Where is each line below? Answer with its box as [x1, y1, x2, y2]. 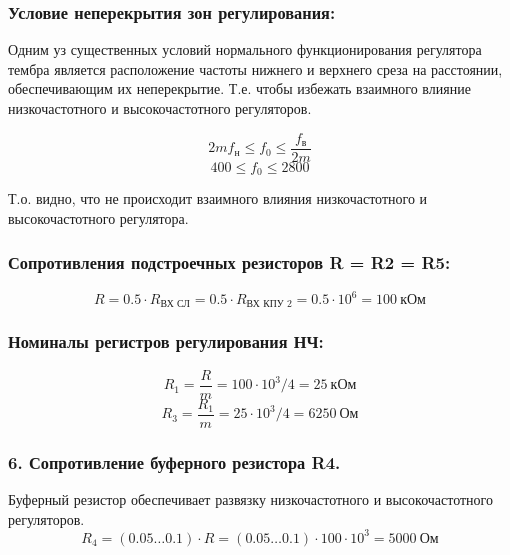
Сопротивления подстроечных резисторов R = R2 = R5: [8, 250, 451, 275]
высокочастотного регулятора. [8, 207, 189, 228]
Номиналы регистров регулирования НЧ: [8, 329, 324, 354]
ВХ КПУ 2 [246, 299, 292, 310]
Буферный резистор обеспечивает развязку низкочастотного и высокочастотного [8, 489, 494, 510]
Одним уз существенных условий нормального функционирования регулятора [8, 39, 482, 60]
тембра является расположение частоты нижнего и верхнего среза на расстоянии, [8, 58, 503, 79]
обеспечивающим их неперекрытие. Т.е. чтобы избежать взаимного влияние [8, 78, 471, 99]
